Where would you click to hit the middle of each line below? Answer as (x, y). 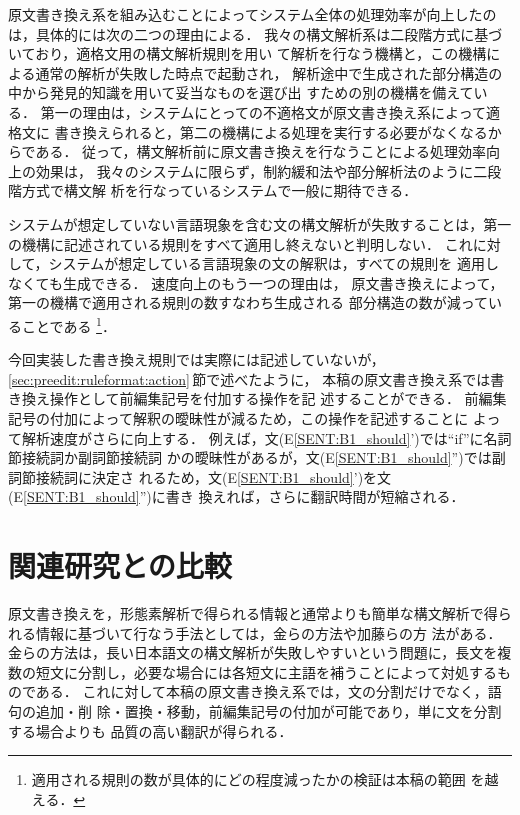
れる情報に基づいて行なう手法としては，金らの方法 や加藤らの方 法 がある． (255, 632)
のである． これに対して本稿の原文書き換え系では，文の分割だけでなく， (248, 691)
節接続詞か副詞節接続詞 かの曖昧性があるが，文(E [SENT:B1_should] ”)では (250, 457)
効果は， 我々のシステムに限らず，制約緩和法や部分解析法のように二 (261, 170)
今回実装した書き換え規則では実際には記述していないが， (196, 359)
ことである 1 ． (68, 324)
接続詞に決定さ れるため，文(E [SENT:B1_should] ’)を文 (213, 476)
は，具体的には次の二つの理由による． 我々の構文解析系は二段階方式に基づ (255, 33)
